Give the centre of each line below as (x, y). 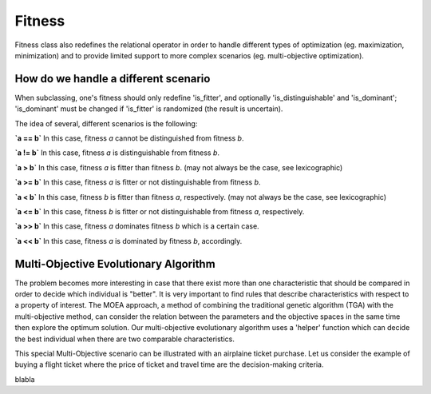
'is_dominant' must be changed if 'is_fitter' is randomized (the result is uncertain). (149, 109)
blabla (25, 379)
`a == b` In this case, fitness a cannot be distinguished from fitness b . (129, 138)
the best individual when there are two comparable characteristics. (125, 339)
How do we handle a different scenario (113, 79)
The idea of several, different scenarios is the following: (106, 123)
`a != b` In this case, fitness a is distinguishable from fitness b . (117, 153)
